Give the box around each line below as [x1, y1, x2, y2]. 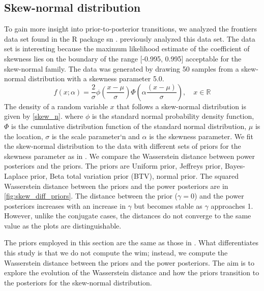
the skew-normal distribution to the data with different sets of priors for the [4, 141, 241, 151]
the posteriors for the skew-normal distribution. [4, 277, 152, 287]
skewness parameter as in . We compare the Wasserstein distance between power [4, 150, 255, 161]
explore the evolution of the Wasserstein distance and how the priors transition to [4, 267, 259, 278]
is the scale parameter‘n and [51, 131, 140, 141]
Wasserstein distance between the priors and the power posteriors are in [4, 180, 228, 191]
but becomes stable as [134, 200, 202, 211]
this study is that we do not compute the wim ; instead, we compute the [4, 247, 228, 258]
